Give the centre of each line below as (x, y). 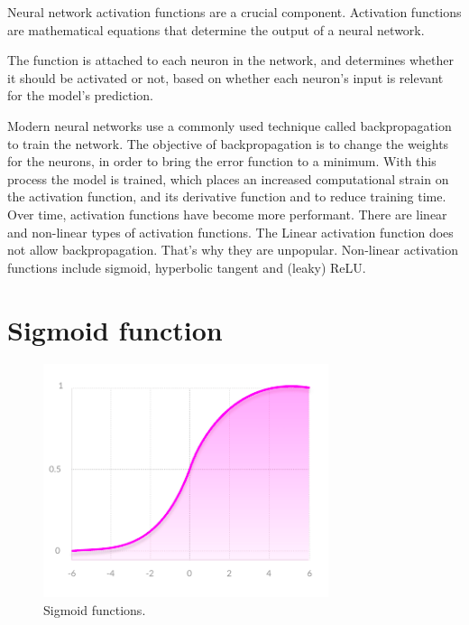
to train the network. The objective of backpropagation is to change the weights (228, 143)
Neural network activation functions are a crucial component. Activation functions (234, 12)
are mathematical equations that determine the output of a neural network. (216, 29)
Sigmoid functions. (95, 610)
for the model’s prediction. (80, 95)
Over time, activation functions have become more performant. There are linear (227, 214)
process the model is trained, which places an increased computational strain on (228, 178)
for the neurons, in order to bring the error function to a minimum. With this (222, 161)
